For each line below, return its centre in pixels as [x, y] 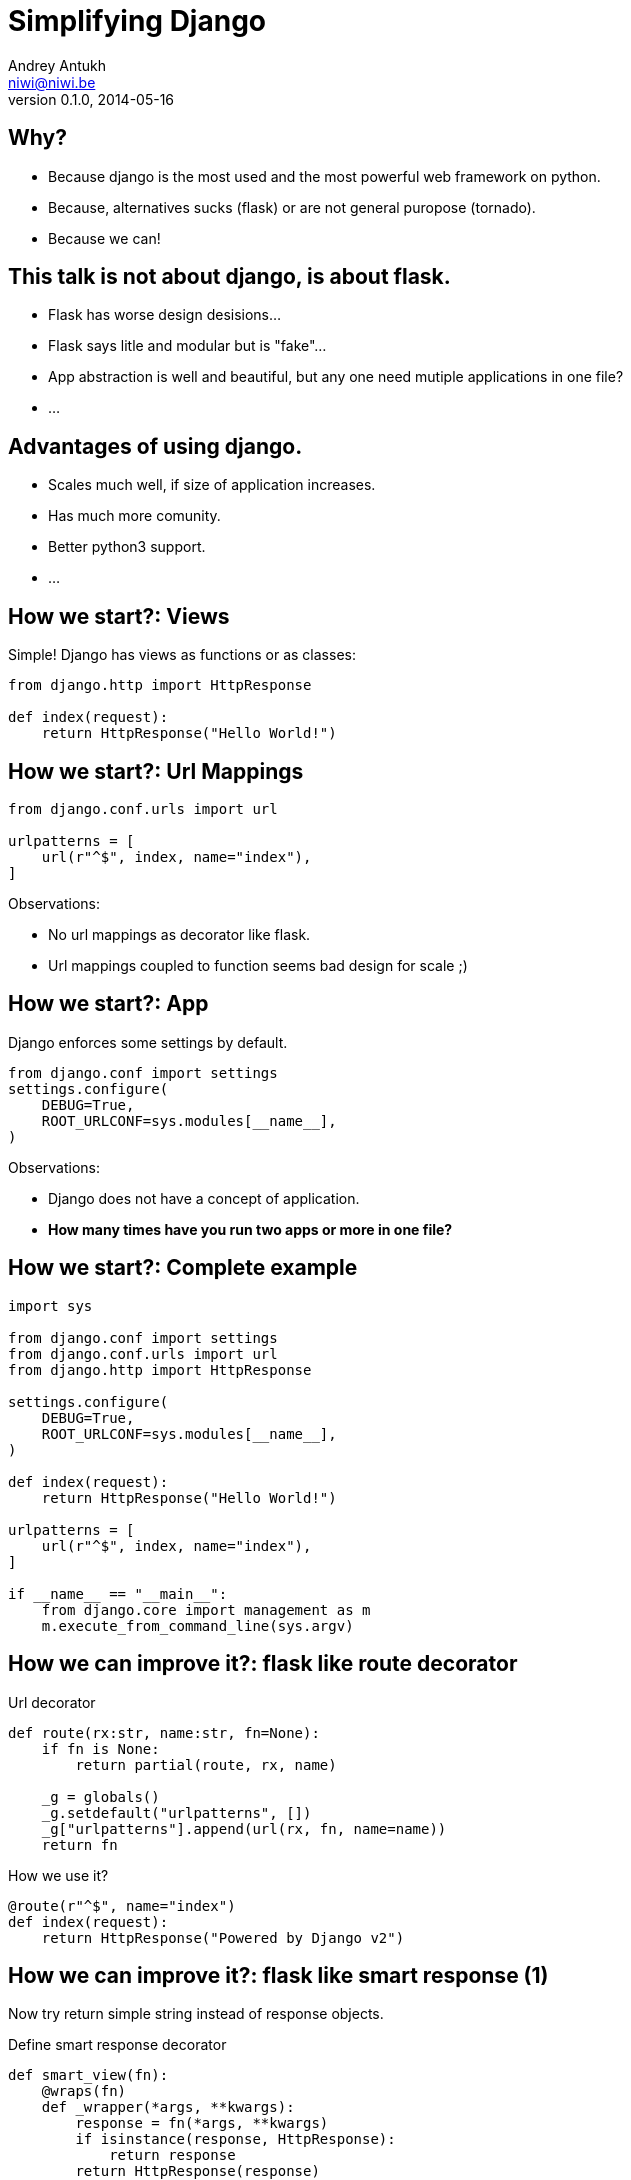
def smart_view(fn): [88, 2075]
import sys [50, 1305]
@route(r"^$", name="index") [122, 1905]
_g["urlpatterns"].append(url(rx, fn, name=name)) [244, 1828]
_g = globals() [100, 1796]
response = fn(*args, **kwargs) [202, 2123]
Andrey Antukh [57, 65]
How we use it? [58, 1875]
